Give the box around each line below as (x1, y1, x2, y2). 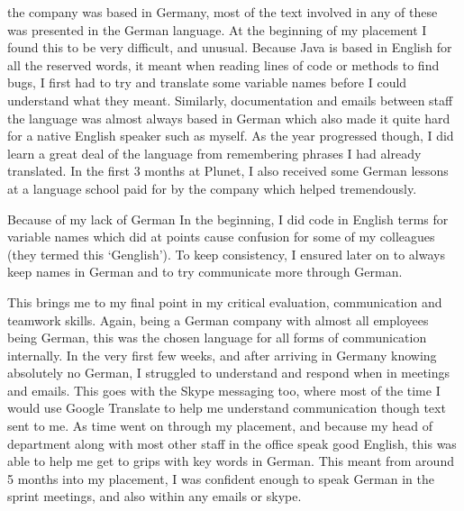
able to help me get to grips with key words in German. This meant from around (7, 452, 454, 470)
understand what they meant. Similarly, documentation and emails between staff (7, 90, 453, 109)
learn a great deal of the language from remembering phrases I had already (7, 143, 422, 162)
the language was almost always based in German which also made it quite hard (7, 108, 450, 127)
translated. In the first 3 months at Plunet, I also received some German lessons (7, 161, 449, 180)
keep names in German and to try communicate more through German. (7, 262, 403, 281)
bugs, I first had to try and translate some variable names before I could (7, 73, 407, 92)
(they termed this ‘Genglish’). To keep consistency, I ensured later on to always (7, 244, 445, 263)
